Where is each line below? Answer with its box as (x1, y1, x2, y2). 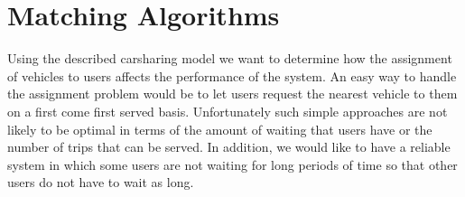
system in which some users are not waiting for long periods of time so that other (7, 155, 458, 174)
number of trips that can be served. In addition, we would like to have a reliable (7, 137, 451, 156)
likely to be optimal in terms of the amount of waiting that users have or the (7, 119, 432, 138)
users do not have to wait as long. (7, 173, 194, 192)
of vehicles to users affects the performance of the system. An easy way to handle (7, 66, 457, 85)
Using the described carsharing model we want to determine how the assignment (7, 49, 452, 68)
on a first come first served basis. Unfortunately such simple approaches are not (7, 101, 448, 120)
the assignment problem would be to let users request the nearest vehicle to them (7, 84, 458, 103)
